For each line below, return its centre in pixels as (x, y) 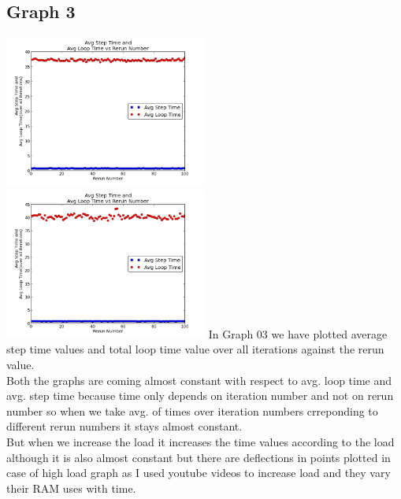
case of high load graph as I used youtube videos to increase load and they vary (199, 473)
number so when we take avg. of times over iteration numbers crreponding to (192, 410)
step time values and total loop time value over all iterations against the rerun (195, 349)
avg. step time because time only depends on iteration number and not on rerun (200, 396)
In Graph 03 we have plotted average (298, 333)
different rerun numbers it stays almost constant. (124, 426)
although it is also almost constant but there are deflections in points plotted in (199, 457)
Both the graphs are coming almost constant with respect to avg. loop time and (199, 380)
